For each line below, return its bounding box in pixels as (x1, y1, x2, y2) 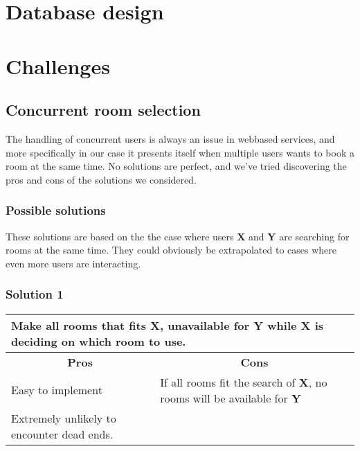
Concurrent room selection (6, 99, 201, 121)
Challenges (6, 51, 110, 80)
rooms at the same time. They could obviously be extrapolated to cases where (6, 242, 337, 257)
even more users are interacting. (6, 256, 141, 270)
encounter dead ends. (11, 425, 114, 442)
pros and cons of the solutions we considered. (6, 172, 197, 186)
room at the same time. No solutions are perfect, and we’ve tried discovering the (6, 159, 347, 173)
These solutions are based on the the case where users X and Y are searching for (6, 229, 350, 243)
